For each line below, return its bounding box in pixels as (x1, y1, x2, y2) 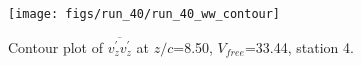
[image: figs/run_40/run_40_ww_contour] (8, 7, 281, 21)
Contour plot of (8, 36, 103, 57)
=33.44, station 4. (244, 36, 354, 57)
